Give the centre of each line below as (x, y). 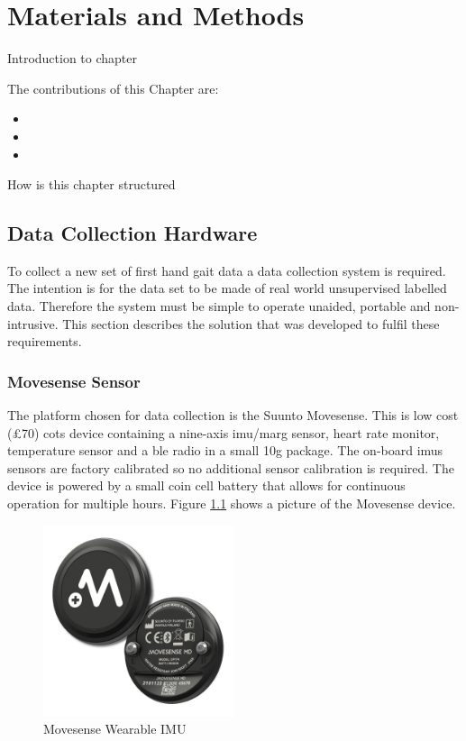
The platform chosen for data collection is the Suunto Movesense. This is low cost (233, 415)
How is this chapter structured (91, 184)
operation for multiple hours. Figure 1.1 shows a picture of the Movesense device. (232, 503)
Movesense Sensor (74, 381)
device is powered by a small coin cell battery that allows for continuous (206, 485)
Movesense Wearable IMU (115, 729)
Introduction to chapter (72, 58)
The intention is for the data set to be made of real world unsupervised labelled (227, 288)
